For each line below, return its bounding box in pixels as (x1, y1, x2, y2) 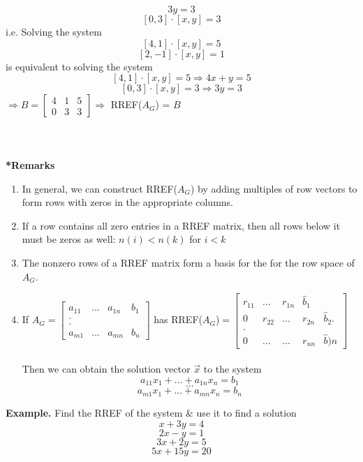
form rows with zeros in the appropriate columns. (22, 195, 233, 209)
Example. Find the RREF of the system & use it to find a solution (6, 405, 297, 419)
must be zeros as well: (22, 232, 116, 246)
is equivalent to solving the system (6, 59, 153, 73)
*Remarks (6, 157, 55, 172)
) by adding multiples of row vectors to (190, 181, 357, 195)
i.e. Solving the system (6, 24, 102, 38)
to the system (203, 362, 262, 376)
